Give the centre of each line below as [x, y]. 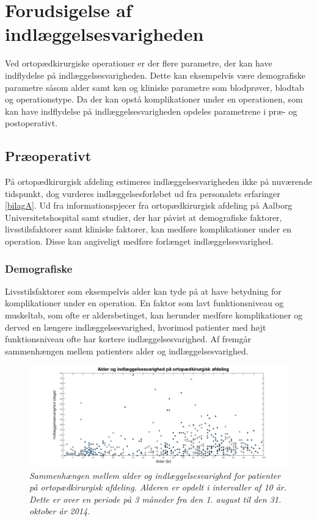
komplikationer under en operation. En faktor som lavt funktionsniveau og [144, 303]
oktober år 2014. [60, 511]
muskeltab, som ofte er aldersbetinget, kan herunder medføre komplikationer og [154, 315]
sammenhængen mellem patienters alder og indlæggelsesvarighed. [127, 350]
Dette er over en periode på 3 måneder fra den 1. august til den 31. [155, 499]
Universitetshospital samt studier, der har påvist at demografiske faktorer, [144, 217]
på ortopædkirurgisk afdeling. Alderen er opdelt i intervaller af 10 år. [158, 487]
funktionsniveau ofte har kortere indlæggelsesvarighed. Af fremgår [128, 339]
